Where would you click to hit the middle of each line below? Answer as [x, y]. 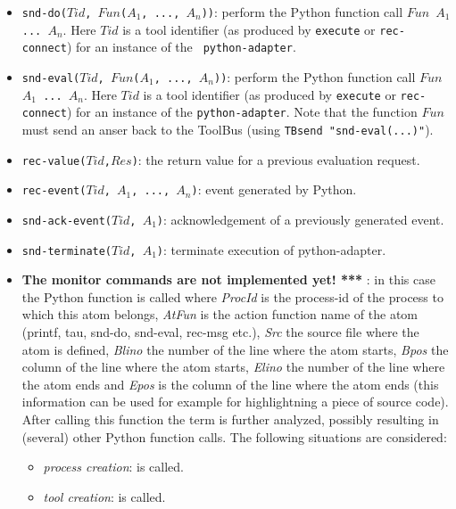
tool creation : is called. [104, 496]
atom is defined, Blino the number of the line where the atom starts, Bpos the [235, 349]
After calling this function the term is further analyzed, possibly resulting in [230, 419]
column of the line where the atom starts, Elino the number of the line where [233, 367]
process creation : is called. [114, 467]
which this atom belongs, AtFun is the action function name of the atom [220, 314]
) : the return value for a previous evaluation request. [276, 159]
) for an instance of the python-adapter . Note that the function [242, 112]
